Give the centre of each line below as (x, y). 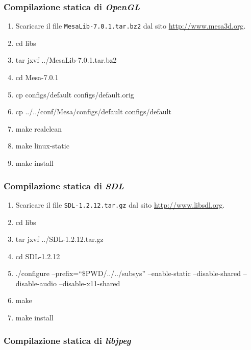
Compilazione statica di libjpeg (67, 340)
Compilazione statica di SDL (64, 185)
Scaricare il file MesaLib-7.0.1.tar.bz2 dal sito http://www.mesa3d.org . (131, 26)
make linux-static (42, 146)
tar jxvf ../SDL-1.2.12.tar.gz (59, 239)
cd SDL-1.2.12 (38, 256)
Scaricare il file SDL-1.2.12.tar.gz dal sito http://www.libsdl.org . (120, 204)
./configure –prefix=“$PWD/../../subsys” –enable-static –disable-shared (128, 273)
